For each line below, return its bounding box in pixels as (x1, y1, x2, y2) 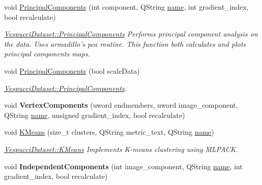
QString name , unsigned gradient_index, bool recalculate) (4, 109, 185, 120)
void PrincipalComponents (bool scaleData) (4, 65, 140, 76)
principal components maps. (4, 48, 90, 59)
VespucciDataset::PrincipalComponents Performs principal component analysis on (4, 28, 258, 39)
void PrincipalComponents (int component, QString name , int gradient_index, (4, 2, 249, 12)
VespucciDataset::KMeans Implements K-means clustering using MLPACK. (4, 143, 238, 154)
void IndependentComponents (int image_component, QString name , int (4, 161, 243, 171)
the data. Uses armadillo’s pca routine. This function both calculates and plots (4, 38, 246, 49)
